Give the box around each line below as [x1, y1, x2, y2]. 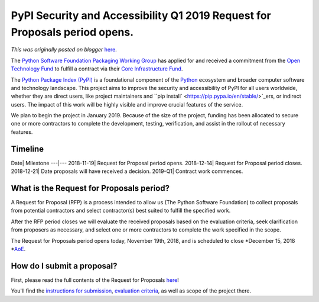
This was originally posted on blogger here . [11, 46, 118, 53]
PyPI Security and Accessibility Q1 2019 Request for [11, 9, 271, 22]
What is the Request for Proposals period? [11, 183, 170, 193]
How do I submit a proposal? [11, 261, 118, 271]
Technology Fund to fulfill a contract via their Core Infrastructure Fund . [11, 65, 183, 72]
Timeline [11, 144, 44, 154]
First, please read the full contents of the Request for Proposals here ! [11, 276, 180, 284]
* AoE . [11, 246, 26, 253]
